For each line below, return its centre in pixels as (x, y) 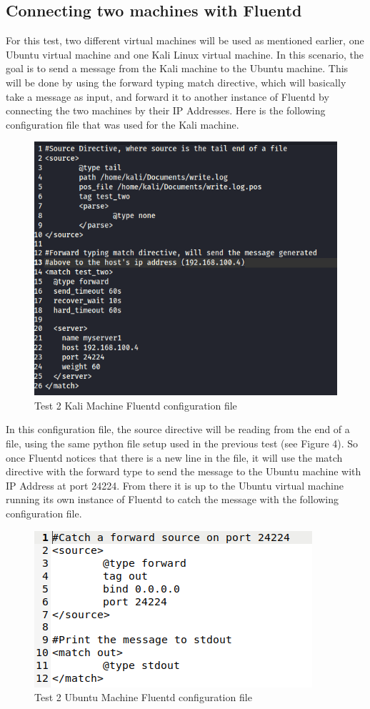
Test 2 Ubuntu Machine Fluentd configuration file (143, 697)
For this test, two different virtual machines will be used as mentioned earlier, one (185, 40)
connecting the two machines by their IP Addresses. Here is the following (166, 110)
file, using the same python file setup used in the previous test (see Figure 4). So (182, 443)
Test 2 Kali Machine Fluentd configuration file (136, 405)
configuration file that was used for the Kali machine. (122, 124)
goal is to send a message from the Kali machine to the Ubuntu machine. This (177, 68)
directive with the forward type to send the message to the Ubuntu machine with (184, 471)
